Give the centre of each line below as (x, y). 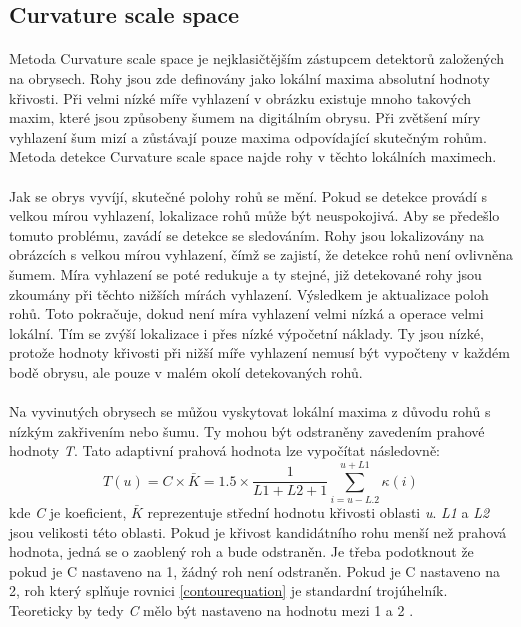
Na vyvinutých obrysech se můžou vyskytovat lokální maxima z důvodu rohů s (250, 411)
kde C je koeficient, (68, 511)
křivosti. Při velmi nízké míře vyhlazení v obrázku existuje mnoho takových (240, 97)
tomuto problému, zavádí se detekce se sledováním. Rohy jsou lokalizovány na (246, 234)
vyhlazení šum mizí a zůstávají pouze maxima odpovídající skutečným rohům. (248, 136)
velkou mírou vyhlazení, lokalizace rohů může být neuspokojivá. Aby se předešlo (254, 215)
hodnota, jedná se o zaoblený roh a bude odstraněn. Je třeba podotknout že (241, 551)
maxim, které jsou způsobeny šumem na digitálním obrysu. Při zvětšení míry (245, 117)
